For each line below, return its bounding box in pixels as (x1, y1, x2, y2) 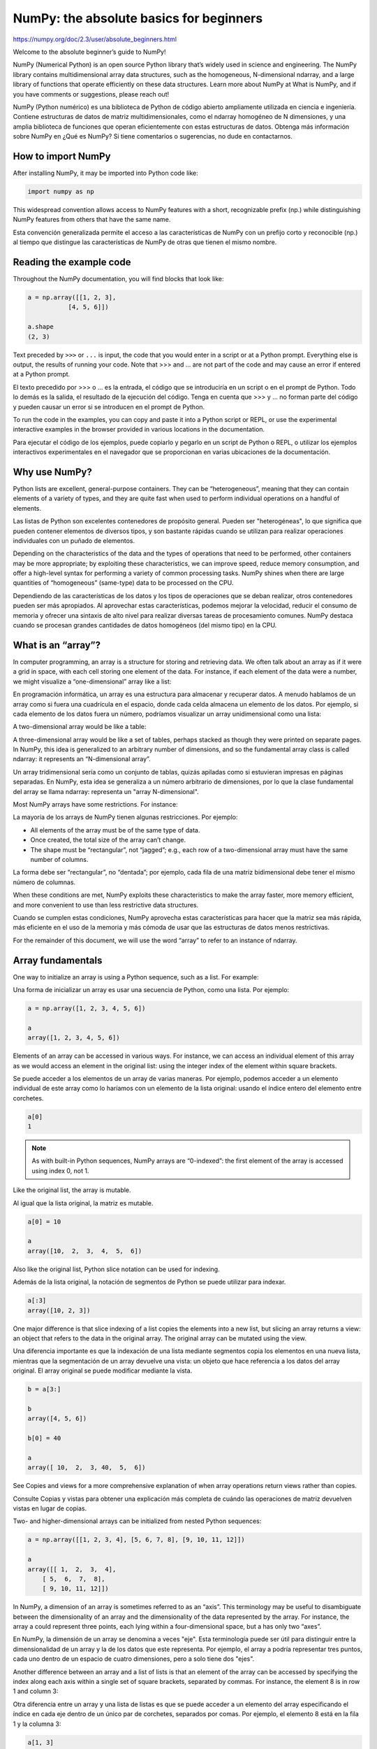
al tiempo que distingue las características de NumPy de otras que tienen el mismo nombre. (13, 238, 277, 246)
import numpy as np (27, 187, 94, 195)
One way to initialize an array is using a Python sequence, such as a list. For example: (13, 972, 259, 981)
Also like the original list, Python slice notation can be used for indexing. (13, 1265, 220, 1273)
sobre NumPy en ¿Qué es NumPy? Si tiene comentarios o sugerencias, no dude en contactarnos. (13, 132, 293, 141)
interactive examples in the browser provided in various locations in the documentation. (13, 425, 265, 434)
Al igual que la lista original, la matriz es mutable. (13, 1198, 154, 1207)
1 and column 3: (13, 1687, 59, 1696)
